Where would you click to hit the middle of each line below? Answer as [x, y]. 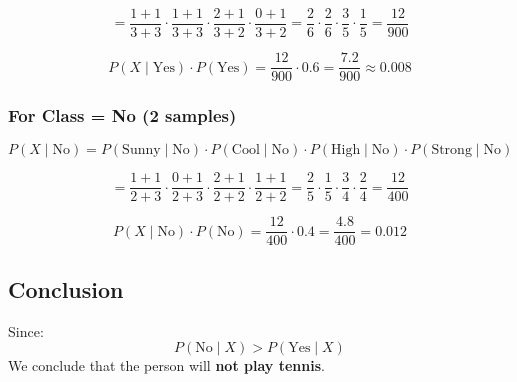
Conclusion [66, 288]
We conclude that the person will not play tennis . [166, 365]
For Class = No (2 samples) [122, 115]
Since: [26, 330]
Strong [451, 150]
